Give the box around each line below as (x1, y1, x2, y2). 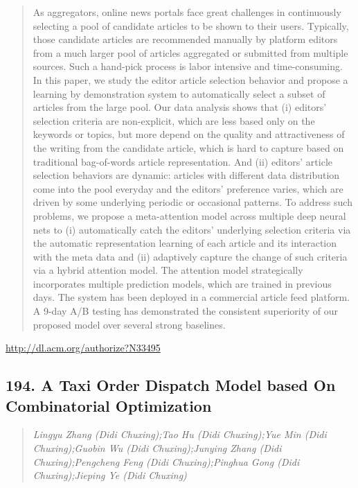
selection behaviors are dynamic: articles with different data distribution (33, 168, 340, 182)
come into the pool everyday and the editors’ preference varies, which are (33, 181, 343, 195)
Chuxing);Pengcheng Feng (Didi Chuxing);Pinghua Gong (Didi (33, 454, 300, 469)
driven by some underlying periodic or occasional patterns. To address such (33, 195, 352, 209)
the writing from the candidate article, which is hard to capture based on (33, 140, 344, 155)
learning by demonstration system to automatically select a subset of (33, 86, 325, 101)
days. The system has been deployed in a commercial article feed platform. (33, 290, 350, 304)
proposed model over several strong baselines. (33, 317, 226, 331)
